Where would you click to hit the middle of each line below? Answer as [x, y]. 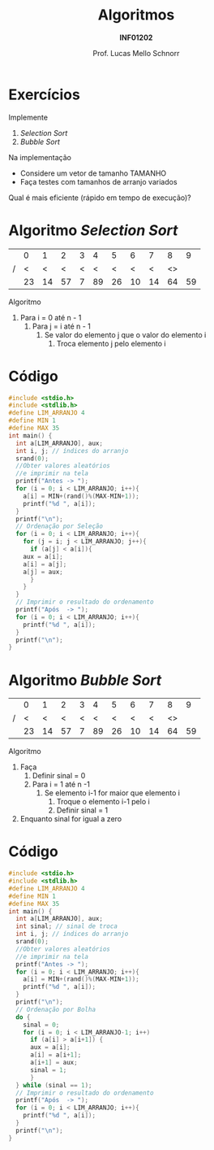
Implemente [28, 117]
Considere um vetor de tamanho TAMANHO [93, 173]
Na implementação [40, 157]
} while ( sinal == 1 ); [54, 1085]
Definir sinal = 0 [59, 776]
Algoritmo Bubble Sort [85, 680]
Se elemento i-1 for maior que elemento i [112, 793]
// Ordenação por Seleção [60, 526]
